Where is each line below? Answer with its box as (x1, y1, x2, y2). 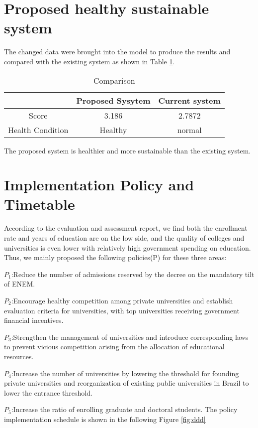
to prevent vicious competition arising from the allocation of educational (4, 341, 225, 352)
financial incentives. (4, 315, 64, 325)
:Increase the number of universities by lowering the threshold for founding (11, 368, 239, 378)
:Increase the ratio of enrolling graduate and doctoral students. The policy (11, 404, 238, 415)
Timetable (4, 194, 75, 214)
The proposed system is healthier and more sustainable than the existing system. (4, 145, 251, 155)
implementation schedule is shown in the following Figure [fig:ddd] (4, 414, 206, 424)
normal (177, 124, 202, 136)
